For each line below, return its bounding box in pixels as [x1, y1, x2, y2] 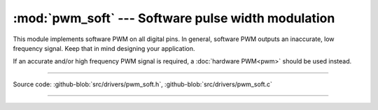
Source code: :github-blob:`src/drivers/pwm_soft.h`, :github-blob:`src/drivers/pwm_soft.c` [13, 80, 273, 88]
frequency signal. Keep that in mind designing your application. [13, 44, 195, 52]
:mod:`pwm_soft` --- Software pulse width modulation [13, 10, 335, 26]
